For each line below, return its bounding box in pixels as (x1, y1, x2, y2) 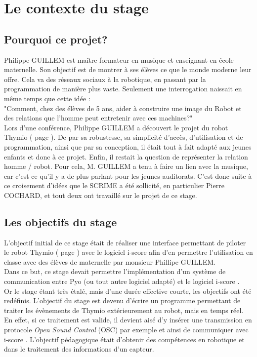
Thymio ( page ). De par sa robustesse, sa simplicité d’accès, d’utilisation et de (4, 132, 243, 142)
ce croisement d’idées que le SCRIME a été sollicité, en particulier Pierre (4, 180, 224, 191)
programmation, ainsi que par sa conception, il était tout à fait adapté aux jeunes (4, 141, 252, 152)
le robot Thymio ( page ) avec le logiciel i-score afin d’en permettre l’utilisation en (4, 247, 253, 257)
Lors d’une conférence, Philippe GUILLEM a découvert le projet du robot (4, 122, 228, 132)
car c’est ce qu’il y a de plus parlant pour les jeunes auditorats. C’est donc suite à (4, 170, 252, 181)
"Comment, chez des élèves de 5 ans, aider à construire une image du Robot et (4, 103, 242, 113)
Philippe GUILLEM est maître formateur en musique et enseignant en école (4, 54, 234, 65)
